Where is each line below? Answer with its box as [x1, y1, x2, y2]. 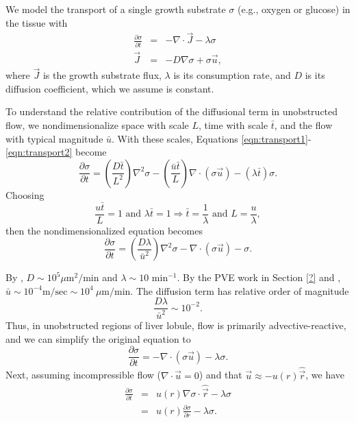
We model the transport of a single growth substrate [5, 2, 226, 16]
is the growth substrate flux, [42, 68, 162, 82]
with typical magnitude [5, 131, 103, 145]
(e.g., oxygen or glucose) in [238, 2, 351, 16]
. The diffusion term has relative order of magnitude [130, 283, 349, 298]
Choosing [5, 187, 44, 202]
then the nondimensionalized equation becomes [5, 223, 203, 237]
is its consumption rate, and [173, 68, 291, 82]
